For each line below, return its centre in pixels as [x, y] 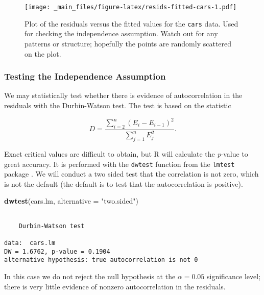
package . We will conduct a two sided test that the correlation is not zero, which [131, 174]
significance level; [234, 276]
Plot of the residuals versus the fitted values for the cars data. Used [131, 23]
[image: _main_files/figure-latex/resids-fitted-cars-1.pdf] [131, 7]
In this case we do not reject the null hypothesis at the [90, 276]
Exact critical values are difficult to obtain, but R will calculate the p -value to [126, 153]
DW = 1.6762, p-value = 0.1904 [57, 251]
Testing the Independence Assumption [85, 76]
